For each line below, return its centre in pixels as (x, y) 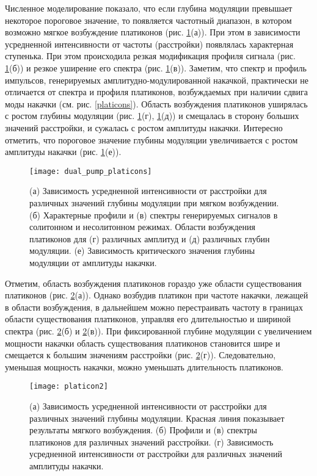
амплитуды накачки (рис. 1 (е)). (63, 152)
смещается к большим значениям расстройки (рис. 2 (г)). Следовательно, (140, 355)
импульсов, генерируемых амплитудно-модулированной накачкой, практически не (157, 80)
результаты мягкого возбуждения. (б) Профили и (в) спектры (143, 430)
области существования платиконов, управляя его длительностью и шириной (148, 319)
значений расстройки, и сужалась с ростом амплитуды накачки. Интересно (144, 127)
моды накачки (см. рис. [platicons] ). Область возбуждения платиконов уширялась (156, 103)
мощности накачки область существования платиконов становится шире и (143, 343)
